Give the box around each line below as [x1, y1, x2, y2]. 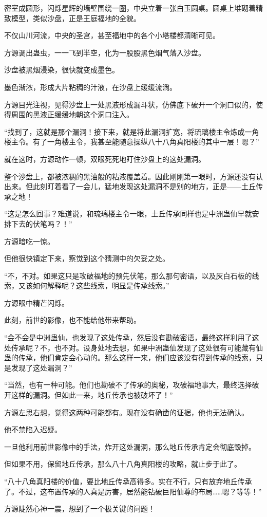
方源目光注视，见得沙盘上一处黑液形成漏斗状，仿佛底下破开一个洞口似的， [4, 99, 256, 109]
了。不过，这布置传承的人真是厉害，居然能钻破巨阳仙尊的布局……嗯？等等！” [4, 486, 262, 496]
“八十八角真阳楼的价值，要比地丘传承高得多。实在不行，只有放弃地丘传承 [4, 476, 252, 486]
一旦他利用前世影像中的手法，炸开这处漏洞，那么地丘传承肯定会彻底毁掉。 [4, 441, 256, 452]
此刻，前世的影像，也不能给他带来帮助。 [4, 315, 141, 325]
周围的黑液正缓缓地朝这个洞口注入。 [11, 109, 133, 120]
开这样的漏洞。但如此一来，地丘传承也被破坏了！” [4, 390, 173, 400]
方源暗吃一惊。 [4, 235, 54, 246]
